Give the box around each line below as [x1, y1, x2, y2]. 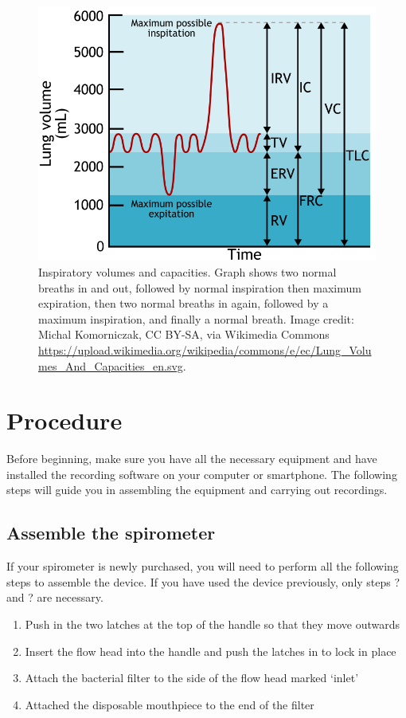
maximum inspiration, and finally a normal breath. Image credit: [38, 310, 354, 327]
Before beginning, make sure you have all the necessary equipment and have [6, 450, 377, 467]
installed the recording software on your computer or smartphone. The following [6, 465, 397, 482]
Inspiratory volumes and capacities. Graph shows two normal [38, 263, 337, 280]
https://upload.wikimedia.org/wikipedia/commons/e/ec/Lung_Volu [38, 341, 372, 358]
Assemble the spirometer [6, 520, 216, 545]
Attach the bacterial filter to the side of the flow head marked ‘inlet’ [25, 669, 359, 686]
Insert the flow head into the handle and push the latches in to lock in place [25, 642, 396, 659]
